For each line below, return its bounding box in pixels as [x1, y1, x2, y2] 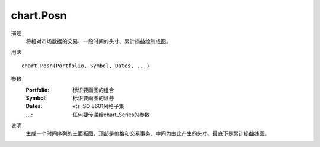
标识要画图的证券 [72, 94, 114, 102]
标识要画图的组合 [72, 86, 114, 93]
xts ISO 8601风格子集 [72, 103, 124, 110]
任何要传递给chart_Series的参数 [72, 111, 151, 118]
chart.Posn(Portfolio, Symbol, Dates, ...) [21, 62, 150, 69]
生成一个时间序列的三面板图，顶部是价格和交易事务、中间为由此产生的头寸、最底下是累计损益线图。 [25, 130, 270, 137]
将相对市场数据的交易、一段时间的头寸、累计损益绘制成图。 [25, 37, 171, 44]
